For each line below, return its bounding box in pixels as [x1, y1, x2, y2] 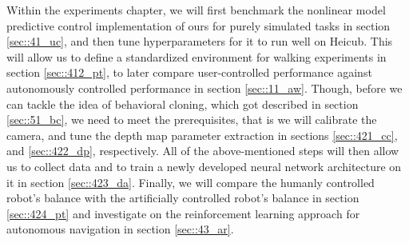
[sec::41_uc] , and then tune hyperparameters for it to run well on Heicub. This [6, 33, 393, 50]
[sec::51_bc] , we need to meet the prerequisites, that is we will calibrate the [6, 111, 377, 128]
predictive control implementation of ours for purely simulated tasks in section [6, 17, 391, 34]
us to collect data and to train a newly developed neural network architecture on [6, 157, 402, 174]
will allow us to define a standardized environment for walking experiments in [6, 48, 387, 65]
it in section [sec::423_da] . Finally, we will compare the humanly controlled [6, 173, 375, 190]
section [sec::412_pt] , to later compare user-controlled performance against [6, 64, 372, 81]
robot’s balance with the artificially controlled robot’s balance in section [6, 189, 359, 206]
